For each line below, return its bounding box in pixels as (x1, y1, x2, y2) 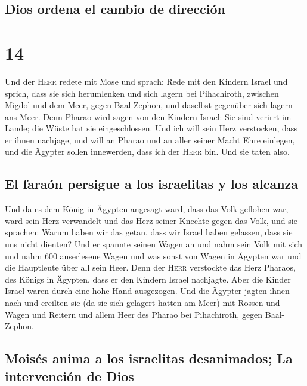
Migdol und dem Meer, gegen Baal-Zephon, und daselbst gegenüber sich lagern (5, 99, 293, 111)
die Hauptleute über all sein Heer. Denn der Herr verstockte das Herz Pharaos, (5, 261, 296, 274)
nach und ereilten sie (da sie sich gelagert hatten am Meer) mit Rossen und (5, 296, 280, 309)
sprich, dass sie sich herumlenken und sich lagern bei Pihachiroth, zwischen (5, 87, 279, 99)
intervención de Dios (5, 366, 134, 385)
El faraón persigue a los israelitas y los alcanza (5, 174, 299, 193)
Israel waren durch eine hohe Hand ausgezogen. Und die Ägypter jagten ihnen (5, 284, 290, 297)
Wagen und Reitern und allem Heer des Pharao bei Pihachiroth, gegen (5, 308, 263, 320)
